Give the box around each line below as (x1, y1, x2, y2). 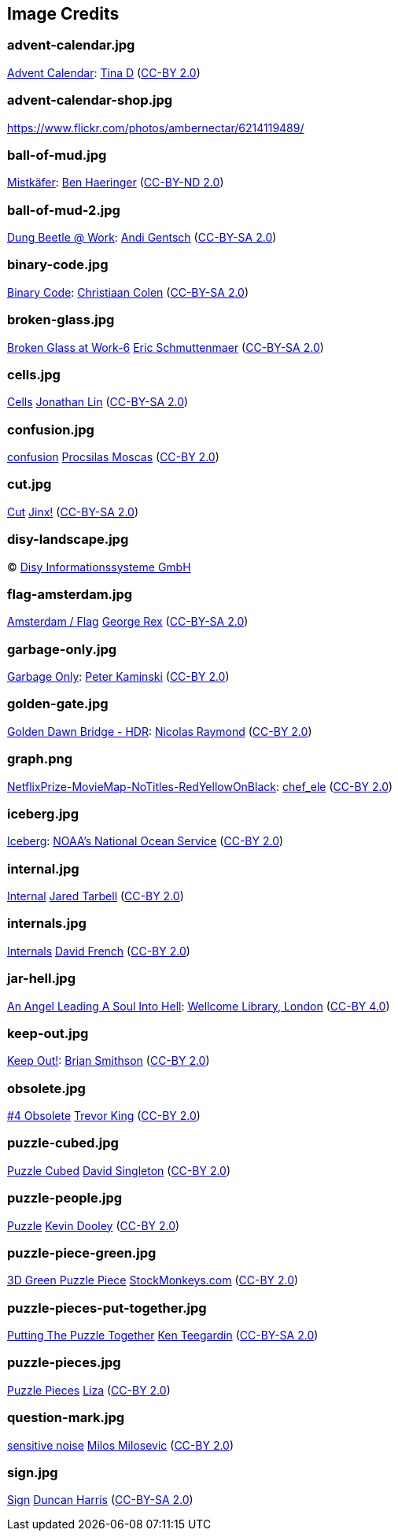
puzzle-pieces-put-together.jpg (7, 1299, 207, 1316)
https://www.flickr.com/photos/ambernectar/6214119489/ (7, 120, 304, 135)
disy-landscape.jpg (7, 531, 129, 548)
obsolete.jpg (7, 1080, 86, 1096)
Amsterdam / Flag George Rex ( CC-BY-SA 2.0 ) (7, 615, 249, 629)
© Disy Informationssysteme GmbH (7, 560, 191, 574)
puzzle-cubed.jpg (7, 1135, 119, 1151)
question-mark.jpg (7, 1410, 125, 1426)
